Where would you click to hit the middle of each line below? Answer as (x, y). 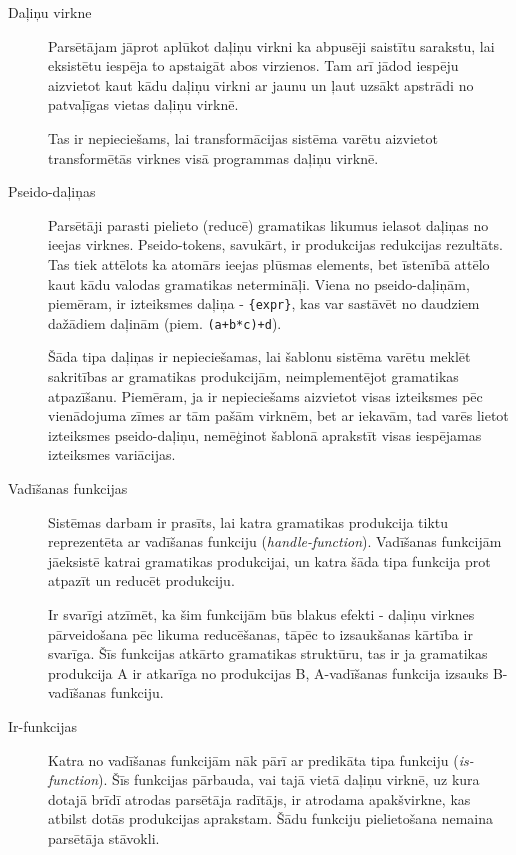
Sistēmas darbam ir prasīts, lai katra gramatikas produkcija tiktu (248, 521)
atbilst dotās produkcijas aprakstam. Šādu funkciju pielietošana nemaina (271, 818)
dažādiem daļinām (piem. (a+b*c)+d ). (165, 322)
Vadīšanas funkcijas (68, 488)
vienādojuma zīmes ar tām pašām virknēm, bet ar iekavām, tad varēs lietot (278, 415)
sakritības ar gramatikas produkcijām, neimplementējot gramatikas (253, 376)
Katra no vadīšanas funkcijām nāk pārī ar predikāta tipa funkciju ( (253, 759)
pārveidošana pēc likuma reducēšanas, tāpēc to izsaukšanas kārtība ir (260, 633)
